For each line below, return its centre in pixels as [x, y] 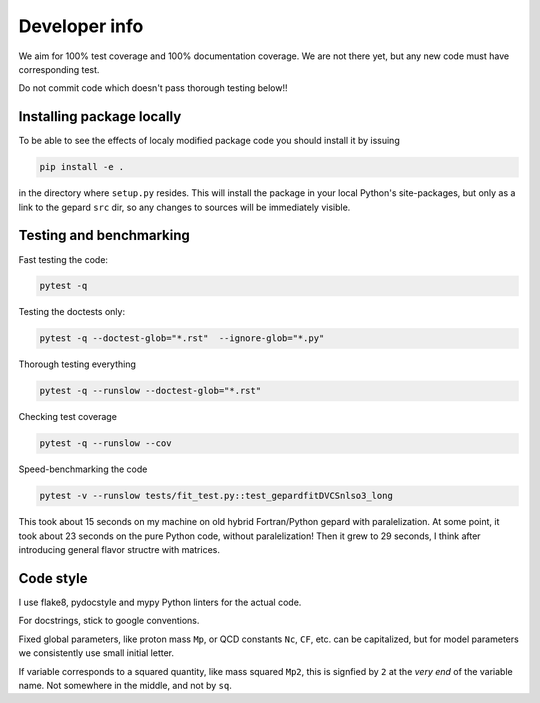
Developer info [81, 26]
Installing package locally [100, 116]
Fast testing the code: [63, 259]
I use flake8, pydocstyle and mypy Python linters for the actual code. [160, 602]
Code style [53, 578]
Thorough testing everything [77, 364]
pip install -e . [82, 167]
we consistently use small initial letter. [96, 653]
